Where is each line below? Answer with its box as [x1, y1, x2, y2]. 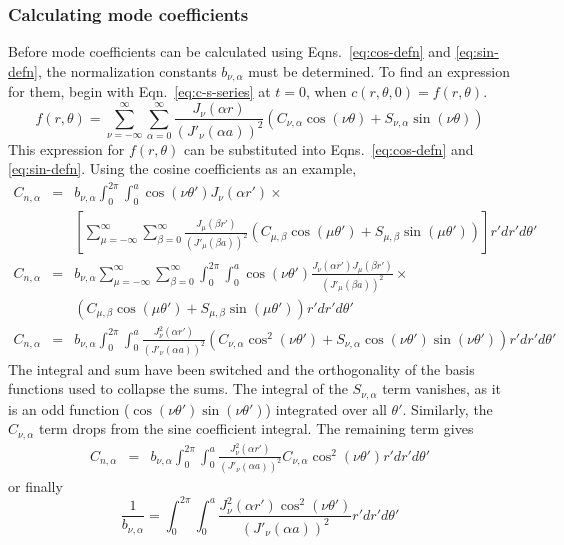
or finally [8, 475, 63, 496]
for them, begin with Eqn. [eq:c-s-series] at [8, 81, 271, 102]
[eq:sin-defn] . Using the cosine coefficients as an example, [8, 158, 357, 179]
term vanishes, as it [382, 378, 501, 399]
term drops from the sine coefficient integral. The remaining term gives [38, 418, 474, 439]
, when [306, 81, 347, 102]
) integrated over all [265, 398, 387, 419]
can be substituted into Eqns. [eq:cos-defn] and [184, 138, 474, 159]
